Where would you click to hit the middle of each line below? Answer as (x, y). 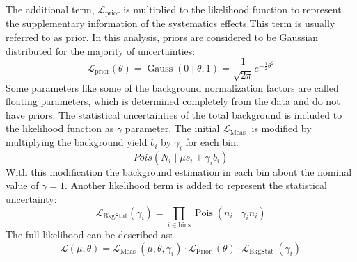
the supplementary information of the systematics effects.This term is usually (170, 23)
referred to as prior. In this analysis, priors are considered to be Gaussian (162, 37)
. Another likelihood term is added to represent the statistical (196, 185)
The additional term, (50, 9)
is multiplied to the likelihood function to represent (232, 9)
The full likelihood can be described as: (89, 234)
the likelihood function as (60, 128)
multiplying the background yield (77, 142)
